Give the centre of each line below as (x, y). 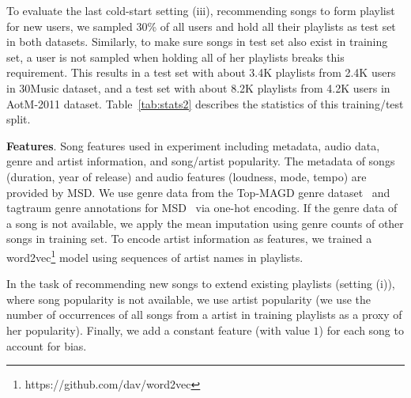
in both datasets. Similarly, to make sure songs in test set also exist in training (197, 42)
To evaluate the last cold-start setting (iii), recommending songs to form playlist (201, 10)
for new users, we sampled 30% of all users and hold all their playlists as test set (201, 26)
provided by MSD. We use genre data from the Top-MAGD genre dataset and (198, 192)
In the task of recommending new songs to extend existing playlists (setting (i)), (201, 284)
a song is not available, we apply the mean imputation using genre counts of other (205, 223)
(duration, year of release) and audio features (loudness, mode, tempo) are (187, 176)
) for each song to (361, 330)
